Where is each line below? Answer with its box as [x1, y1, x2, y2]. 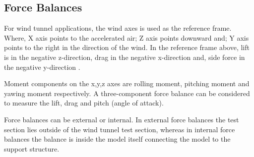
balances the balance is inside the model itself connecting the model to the [4, 134, 231, 144]
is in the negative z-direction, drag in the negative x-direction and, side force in [4, 52, 245, 62]
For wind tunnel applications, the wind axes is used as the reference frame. [4, 23, 232, 33]
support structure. [4, 143, 60, 154]
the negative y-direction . [4, 61, 80, 72]
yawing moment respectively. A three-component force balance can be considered [4, 88, 250, 98]
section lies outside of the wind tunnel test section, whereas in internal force [4, 124, 235, 134]
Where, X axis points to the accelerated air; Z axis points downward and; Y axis [4, 32, 249, 43]
